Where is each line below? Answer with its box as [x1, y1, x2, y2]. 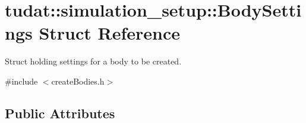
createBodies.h [51, 75, 105, 87]
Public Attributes [5, 103, 115, 122]
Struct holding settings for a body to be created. [5, 55, 182, 67]
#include [5, 75, 38, 87]
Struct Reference [39, 21, 181, 45]
